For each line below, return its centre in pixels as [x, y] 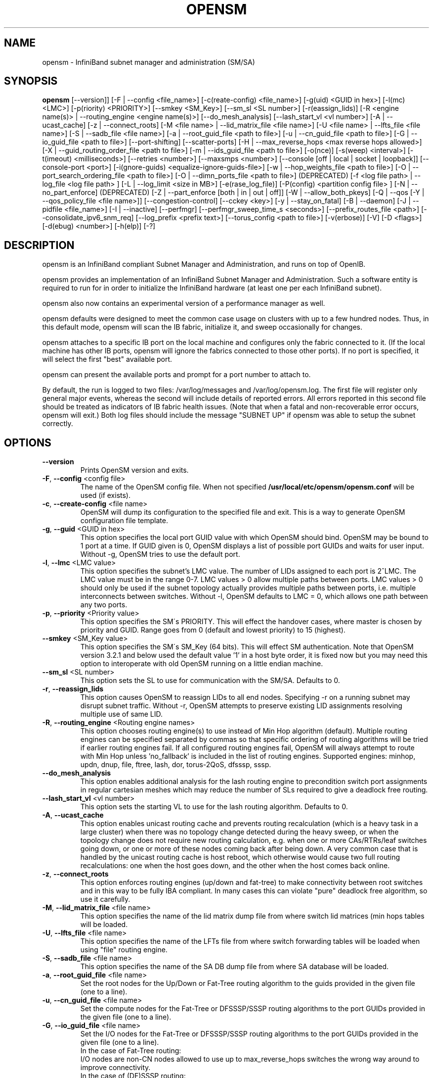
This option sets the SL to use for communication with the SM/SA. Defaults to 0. [210, 681]
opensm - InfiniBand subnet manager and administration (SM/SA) [149, 62]
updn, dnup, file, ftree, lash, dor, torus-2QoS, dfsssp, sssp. [176, 765]
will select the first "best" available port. [107, 359]
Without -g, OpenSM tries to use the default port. [160, 554]
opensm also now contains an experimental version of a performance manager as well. [184, 303]
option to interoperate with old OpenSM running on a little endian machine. [202, 664]
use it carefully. [105, 899]
